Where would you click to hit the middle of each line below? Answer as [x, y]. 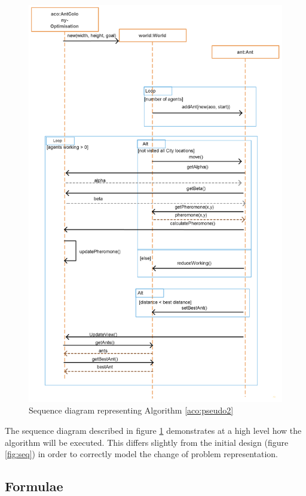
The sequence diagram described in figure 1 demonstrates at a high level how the [153, 431]
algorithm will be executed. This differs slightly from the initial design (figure [147, 442]
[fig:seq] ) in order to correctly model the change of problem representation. [141, 454]
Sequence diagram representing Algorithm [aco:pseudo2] [131, 410]
